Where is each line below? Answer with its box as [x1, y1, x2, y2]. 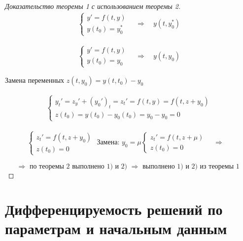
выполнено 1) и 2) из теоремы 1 [142, 163, 240, 171]
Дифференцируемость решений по [5, 199, 223, 219]
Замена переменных [5, 75, 65, 85]
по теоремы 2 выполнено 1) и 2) [29, 163, 128, 171]
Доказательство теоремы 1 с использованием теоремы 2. [5, 1, 181, 11]
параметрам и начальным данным [5, 218, 227, 239]
